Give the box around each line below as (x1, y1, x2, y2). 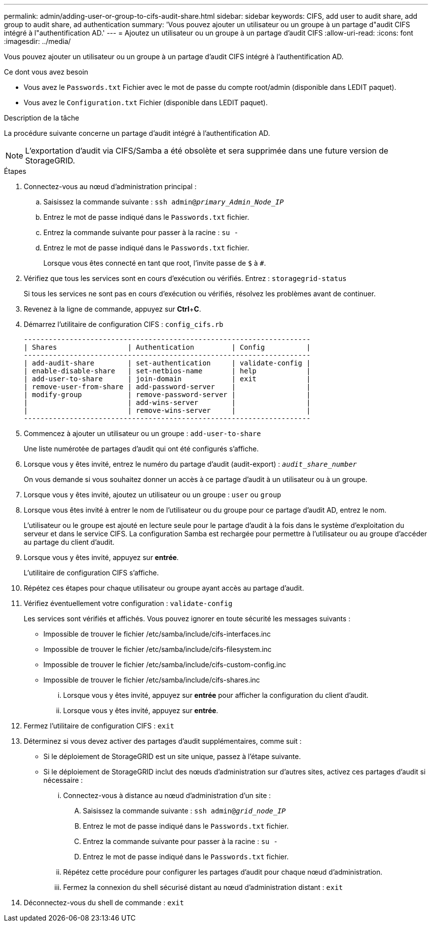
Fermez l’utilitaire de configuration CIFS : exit (24, 722, 175, 730)
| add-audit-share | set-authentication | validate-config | (24, 359, 311, 367)
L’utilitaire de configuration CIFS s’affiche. (24, 568, 159, 577)
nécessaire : (43, 776, 83, 784)
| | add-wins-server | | (24, 399, 311, 406)
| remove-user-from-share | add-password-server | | (24, 383, 311, 391)
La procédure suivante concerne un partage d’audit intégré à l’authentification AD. (4, 129, 270, 137)
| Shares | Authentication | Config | (24, 343, 311, 351)
